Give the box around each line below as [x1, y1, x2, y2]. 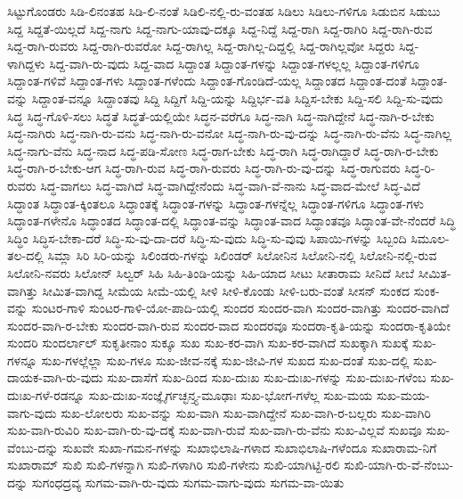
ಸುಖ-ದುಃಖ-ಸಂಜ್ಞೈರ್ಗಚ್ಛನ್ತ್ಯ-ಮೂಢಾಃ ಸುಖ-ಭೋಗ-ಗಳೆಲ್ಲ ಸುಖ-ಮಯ [88, 386, 373, 405]
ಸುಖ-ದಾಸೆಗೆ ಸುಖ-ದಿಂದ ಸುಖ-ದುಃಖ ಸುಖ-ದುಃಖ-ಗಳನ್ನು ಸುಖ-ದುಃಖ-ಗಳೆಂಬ [107, 368, 426, 387]
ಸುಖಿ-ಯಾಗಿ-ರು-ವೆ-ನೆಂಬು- [344, 455, 454, 474]
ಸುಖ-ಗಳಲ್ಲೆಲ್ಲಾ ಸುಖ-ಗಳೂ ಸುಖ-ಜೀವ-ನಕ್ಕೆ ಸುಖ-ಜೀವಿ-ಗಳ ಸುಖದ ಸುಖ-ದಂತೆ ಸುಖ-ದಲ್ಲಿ [41, 350, 410, 369]
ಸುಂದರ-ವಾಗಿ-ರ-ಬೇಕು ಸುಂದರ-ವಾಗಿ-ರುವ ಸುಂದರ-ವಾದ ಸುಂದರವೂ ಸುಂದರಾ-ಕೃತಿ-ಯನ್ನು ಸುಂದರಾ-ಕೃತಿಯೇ [7, 315, 451, 334]
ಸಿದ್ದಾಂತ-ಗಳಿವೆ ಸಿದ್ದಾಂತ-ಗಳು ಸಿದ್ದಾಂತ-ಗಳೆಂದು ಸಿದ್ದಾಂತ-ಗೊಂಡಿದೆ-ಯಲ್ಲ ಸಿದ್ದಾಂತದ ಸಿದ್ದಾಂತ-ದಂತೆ [7, 71, 407, 90]
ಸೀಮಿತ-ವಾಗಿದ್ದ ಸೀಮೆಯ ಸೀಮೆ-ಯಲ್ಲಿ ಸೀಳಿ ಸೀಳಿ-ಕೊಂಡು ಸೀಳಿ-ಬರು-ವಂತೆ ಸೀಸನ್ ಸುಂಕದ [42, 281, 410, 299]
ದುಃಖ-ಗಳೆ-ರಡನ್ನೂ [7, 386, 85, 405]
